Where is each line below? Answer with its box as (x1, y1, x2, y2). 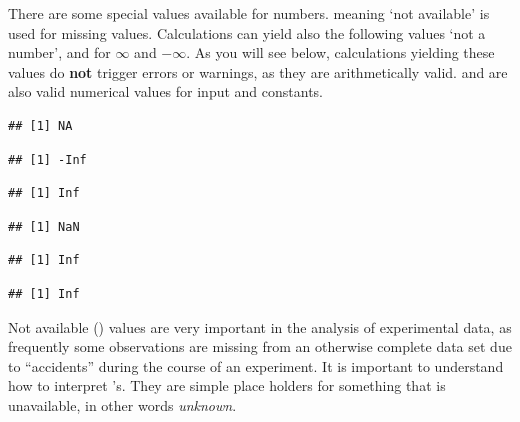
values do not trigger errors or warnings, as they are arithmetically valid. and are (8, 61, 508, 82)
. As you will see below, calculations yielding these (186, 42, 495, 63)
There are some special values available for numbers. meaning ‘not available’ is (8, 3, 490, 23)
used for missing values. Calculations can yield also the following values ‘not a (8, 22, 486, 43)
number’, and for (8, 42, 111, 63)
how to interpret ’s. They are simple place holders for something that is (8, 375, 446, 396)
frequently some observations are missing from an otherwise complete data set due (8, 336, 512, 357)
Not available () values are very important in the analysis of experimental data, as (8, 316, 512, 337)
